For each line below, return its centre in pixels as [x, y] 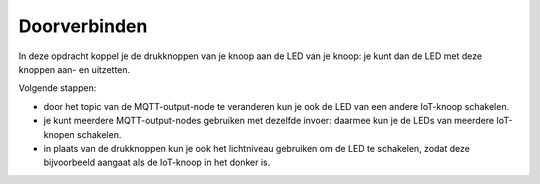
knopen [59, 134]
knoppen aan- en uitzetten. [74, 69]
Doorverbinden [83, 26]
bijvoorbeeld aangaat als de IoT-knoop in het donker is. [157, 162]
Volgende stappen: [57, 88]
